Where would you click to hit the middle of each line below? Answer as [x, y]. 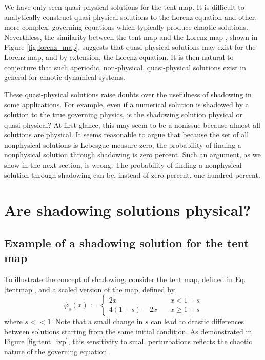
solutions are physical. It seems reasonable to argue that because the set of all [127, 135]
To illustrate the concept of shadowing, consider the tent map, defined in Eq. [125, 279]
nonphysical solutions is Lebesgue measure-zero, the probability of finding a [123, 144]
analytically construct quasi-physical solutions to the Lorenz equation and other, [131, 17]
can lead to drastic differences [198, 321]
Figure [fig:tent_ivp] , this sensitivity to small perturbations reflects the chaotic [128, 341]
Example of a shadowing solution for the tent [127, 242]
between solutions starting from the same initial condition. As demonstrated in [128, 331]
